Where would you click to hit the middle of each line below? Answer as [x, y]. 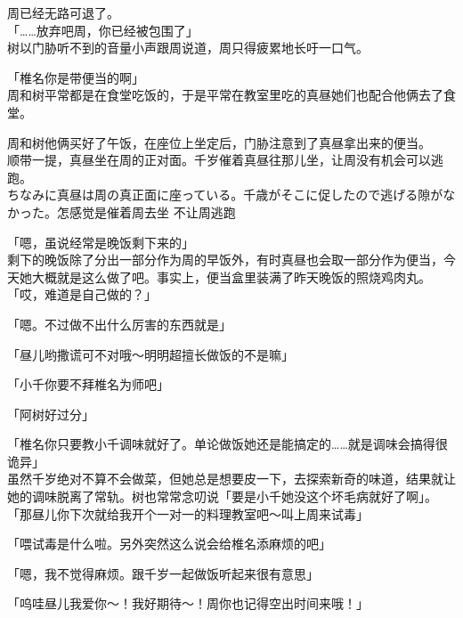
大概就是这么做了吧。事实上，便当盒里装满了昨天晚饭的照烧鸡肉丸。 [231, 276]
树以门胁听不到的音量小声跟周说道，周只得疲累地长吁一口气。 [188, 48]
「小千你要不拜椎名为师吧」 [88, 384]
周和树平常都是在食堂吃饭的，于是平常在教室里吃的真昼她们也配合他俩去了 [225, 95]
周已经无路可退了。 [63, 12]
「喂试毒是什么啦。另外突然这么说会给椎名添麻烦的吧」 [169, 544]
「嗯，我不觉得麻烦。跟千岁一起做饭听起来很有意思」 [163, 573]
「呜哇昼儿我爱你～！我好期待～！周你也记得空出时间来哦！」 [188, 603]
